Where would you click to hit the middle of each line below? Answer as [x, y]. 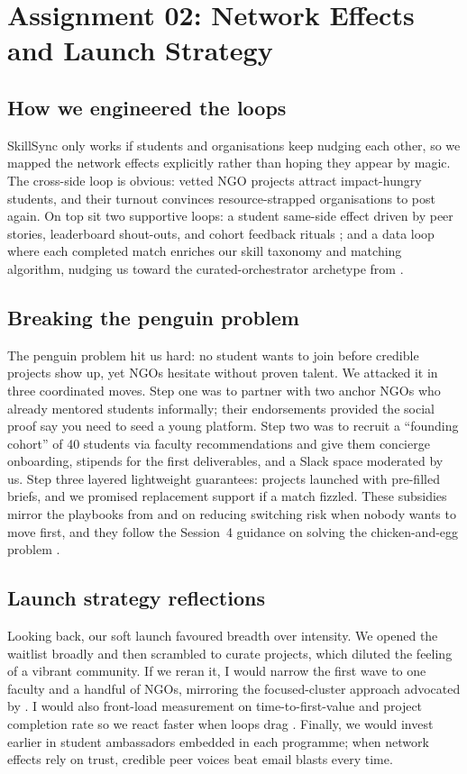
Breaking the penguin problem [153, 317]
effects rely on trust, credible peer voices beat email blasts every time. [200, 759]
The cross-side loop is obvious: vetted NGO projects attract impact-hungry [215, 180]
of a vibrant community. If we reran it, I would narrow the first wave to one [217, 671]
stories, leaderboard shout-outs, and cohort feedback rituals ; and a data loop [221, 233]
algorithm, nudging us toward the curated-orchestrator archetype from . [206, 268]
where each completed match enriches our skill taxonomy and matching [205, 251]
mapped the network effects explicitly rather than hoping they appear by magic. [229, 163]
